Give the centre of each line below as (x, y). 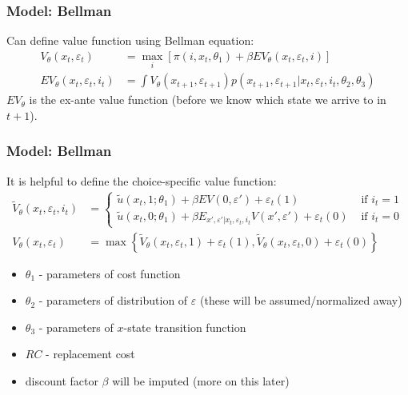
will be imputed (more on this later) (201, 381)
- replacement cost (90, 354)
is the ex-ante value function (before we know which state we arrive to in (208, 100)
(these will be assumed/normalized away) (301, 300)
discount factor (62, 381)
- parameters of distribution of (113, 300)
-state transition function (185, 327)
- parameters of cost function (110, 273)
